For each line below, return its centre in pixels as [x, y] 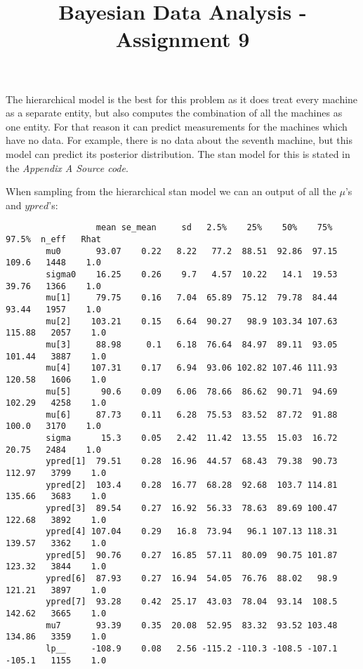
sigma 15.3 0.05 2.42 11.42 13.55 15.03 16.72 [192, 438]
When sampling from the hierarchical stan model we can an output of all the [171, 191]
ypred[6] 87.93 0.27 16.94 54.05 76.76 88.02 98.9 [192, 578]
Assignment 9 [183, 39]
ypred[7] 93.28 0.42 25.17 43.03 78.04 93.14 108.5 [192, 602]
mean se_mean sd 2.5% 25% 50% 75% [214, 228]
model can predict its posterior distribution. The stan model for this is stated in [178, 153]
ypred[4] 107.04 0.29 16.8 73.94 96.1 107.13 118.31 [192, 532]
